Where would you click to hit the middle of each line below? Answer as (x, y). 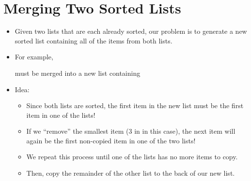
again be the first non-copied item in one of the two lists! (111, 140)
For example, (34, 57)
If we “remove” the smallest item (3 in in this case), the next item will (131, 131)
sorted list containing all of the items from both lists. (94, 40)
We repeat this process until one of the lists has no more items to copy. (132, 157)
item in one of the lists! (61, 115)
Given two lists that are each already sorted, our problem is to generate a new (131, 31)
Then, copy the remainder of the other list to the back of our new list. (131, 173)
